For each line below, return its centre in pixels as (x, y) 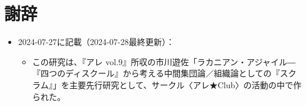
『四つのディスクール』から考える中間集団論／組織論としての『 (156, 73)
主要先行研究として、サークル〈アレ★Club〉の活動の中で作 (186, 84)
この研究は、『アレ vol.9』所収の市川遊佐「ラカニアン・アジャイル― (164, 61)
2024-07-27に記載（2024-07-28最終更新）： (96, 42)
